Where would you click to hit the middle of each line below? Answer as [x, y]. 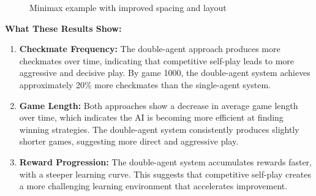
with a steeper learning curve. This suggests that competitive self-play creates [165, 174]
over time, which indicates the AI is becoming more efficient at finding [151, 117]
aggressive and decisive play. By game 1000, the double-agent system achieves [165, 73]
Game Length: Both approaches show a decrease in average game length [159, 105]
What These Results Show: [63, 28]
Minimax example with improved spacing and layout [128, 7]
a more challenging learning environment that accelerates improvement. [153, 186]
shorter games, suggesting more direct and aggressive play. [129, 141]
